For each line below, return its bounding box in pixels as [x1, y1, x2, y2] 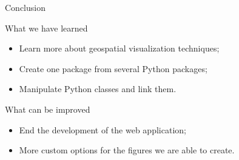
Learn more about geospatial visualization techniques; [19, 42, 220, 55]
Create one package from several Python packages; [19, 62, 207, 75]
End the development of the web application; [19, 123, 186, 136]
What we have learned [5, 21, 88, 34]
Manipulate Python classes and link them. [19, 82, 177, 95]
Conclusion [5, 1, 45, 13]
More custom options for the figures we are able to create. [19, 144, 235, 156]
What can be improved [5, 102, 90, 115]
